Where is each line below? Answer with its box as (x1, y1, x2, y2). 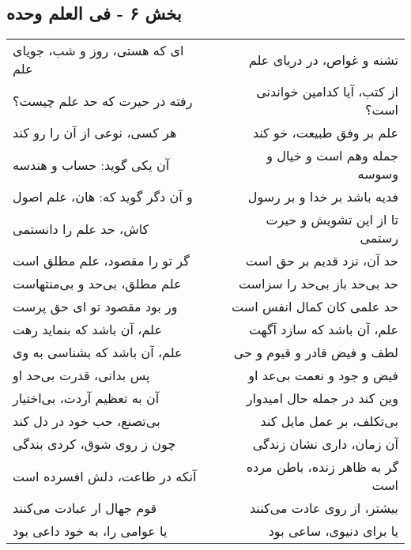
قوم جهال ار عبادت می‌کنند (13, 499, 157, 518)
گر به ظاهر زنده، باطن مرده (246, 458, 398, 477)
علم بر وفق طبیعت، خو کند (252, 123, 398, 142)
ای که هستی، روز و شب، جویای (13, 41, 184, 60)
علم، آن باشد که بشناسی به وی (13, 343, 183, 362)
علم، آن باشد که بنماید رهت (13, 320, 162, 339)
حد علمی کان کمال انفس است (232, 297, 398, 316)
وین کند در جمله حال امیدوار (246, 389, 398, 408)
